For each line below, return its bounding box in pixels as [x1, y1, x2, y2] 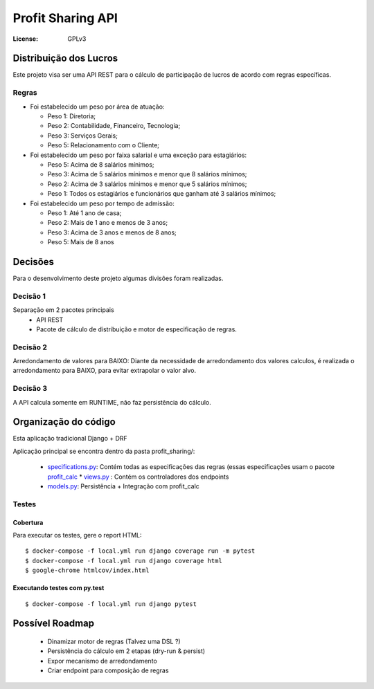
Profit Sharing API [12, 10, 118, 26]
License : [12, 35, 38, 43]
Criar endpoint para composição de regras [47, 666, 169, 674]
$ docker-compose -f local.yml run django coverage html [25, 557, 223, 564]
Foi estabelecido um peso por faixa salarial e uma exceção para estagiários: [30, 151, 247, 159]
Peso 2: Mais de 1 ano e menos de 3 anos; [47, 219, 168, 227]
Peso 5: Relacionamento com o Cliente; [47, 141, 159, 149]
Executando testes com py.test [12, 584, 105, 592]
